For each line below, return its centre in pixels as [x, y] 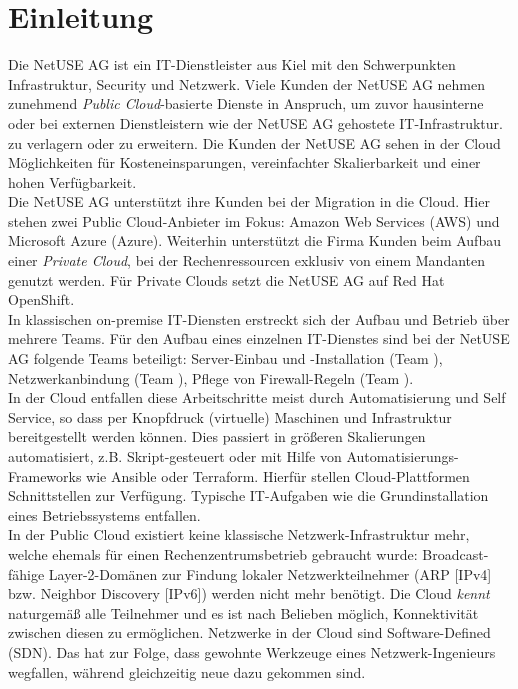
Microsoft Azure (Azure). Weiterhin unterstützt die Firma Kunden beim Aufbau [254, 240]
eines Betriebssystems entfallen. [104, 514]
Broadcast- [455, 553]
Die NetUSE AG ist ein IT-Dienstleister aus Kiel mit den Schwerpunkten [232, 64]
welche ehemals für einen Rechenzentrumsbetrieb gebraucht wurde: [213, 553]
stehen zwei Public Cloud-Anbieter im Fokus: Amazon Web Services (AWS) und [254, 220]
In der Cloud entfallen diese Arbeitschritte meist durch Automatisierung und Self [257, 397]
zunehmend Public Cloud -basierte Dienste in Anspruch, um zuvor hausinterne [246, 103]
